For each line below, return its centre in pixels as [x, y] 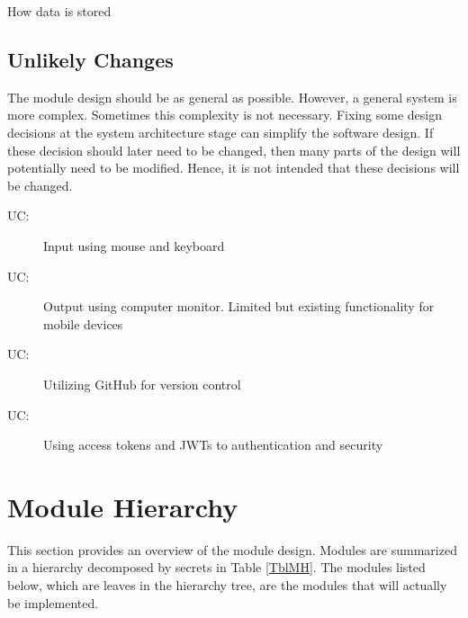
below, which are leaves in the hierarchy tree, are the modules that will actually [227, 585]
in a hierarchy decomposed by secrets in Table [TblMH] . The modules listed [216, 567]
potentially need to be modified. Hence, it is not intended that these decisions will [234, 168]
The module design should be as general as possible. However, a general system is [232, 97]
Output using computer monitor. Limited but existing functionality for [239, 306]
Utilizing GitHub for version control [142, 384]
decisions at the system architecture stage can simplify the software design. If [220, 132]
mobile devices [83, 323]
